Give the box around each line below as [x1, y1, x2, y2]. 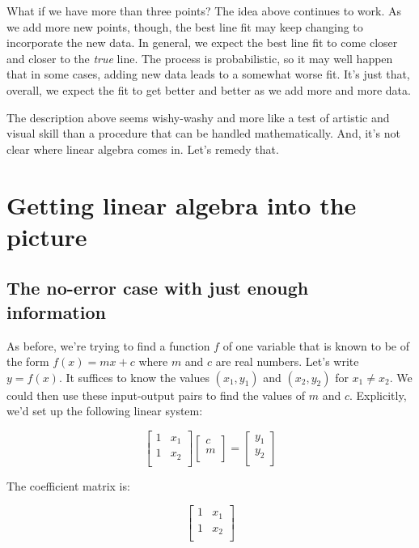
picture [6, 219, 87, 253]
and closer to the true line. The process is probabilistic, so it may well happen [6, 49, 393, 66]
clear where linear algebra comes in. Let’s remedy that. [6, 140, 279, 157]
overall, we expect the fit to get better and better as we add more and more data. [6, 81, 411, 98]
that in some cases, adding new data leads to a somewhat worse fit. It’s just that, [6, 66, 410, 83]
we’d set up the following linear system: [6, 402, 203, 419]
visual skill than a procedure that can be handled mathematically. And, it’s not [6, 125, 400, 142]
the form [6, 353, 49, 370]
